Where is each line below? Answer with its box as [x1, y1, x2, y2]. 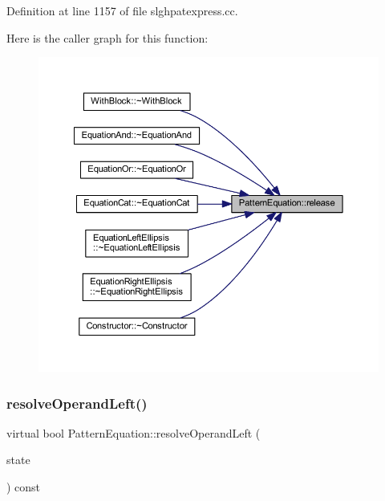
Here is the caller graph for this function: [6, 29, 209, 46]
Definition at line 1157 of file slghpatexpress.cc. [6, 2, 238, 18]
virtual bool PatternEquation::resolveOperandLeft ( [6, 424, 261, 441]
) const [6, 479, 41, 495]
